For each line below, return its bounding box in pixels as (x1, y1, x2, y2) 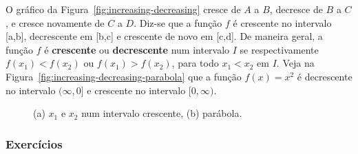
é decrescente (297, 69, 352, 83)
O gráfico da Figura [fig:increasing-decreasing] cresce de (6, 2, 241, 16)
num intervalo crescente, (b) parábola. (81, 106, 242, 120)
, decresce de (269, 2, 323, 16)
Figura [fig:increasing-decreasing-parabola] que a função (6, 69, 242, 83)
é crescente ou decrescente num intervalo (44, 42, 230, 56)
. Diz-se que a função (134, 15, 222, 30)
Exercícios (6, 135, 63, 152)
